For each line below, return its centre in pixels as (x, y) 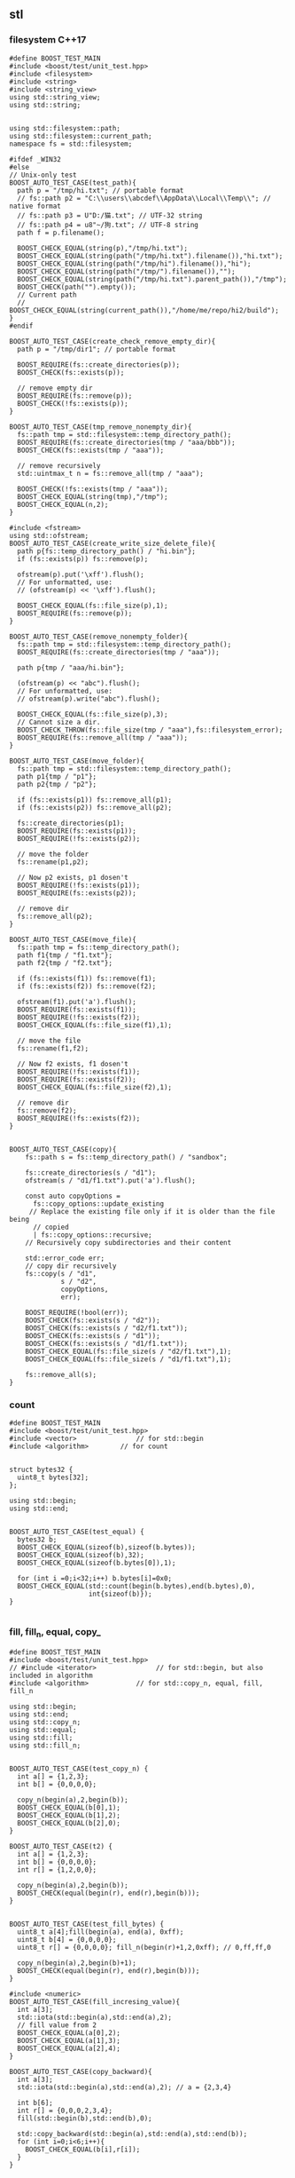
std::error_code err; (65, 1258)
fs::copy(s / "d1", (61, 1273)
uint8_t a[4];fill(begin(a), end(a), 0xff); (101, 1932)
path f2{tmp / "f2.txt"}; (65, 962)
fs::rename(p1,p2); (53, 862)
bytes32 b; (37, 1540)
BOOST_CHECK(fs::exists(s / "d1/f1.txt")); (107, 1343)
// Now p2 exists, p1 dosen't (73, 877)
